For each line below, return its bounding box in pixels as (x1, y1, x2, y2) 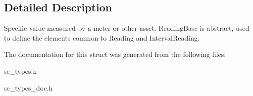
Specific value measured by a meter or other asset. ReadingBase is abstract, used (4, 23, 250, 33)
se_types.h (4, 65, 37, 76)
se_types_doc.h (4, 82, 53, 93)
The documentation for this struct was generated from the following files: (4, 49, 226, 59)
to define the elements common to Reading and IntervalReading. (4, 32, 200, 43)
